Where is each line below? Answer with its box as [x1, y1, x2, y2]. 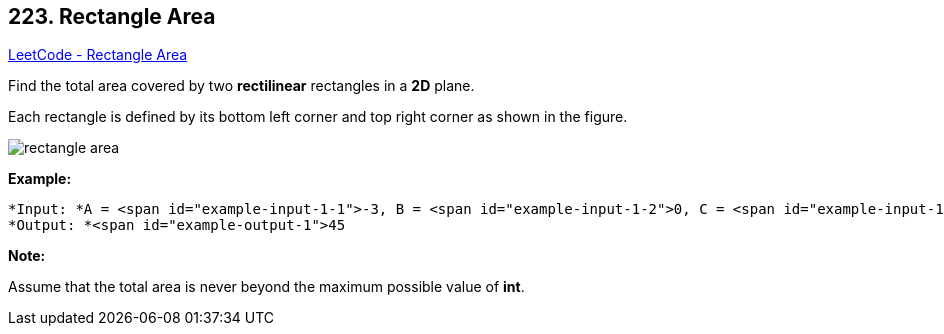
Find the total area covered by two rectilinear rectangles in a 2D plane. [8, 77, 475, 95]
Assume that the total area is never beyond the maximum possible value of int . [8, 278, 525, 296]
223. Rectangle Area [8, 4, 216, 29]
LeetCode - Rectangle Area [8, 46, 188, 64]
